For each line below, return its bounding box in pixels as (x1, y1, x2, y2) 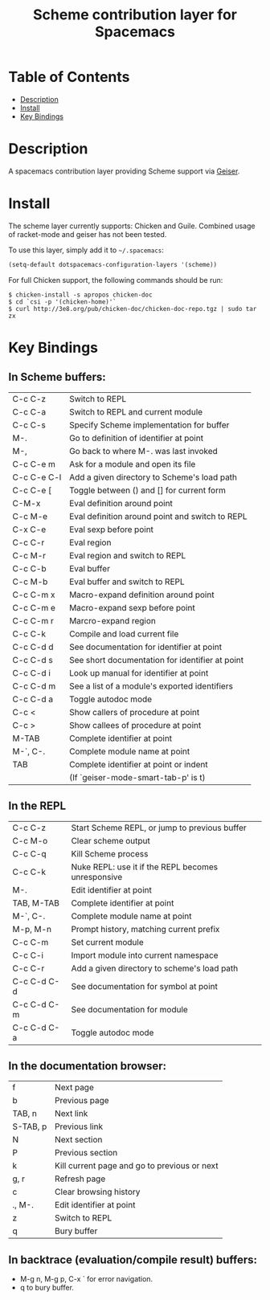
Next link (55, 1108, 88, 1119)
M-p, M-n (12, 923, 52, 934)
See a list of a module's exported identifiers (69, 681, 233, 692)
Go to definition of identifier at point (69, 432, 203, 444)
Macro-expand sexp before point (69, 602, 195, 613)
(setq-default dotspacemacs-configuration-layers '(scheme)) (8, 260, 218, 268)
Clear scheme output (71, 835, 151, 846)
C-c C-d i (12, 667, 51, 678)
